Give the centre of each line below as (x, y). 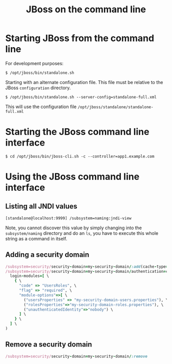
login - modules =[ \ (30, 276)
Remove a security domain (49, 345)
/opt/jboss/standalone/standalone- (115, 107)
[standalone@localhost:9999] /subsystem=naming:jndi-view (68, 218)
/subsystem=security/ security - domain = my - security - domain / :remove (76, 356)
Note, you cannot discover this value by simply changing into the (74, 228)
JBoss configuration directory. (38, 88)
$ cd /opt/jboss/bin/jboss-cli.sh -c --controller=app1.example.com (80, 156)
